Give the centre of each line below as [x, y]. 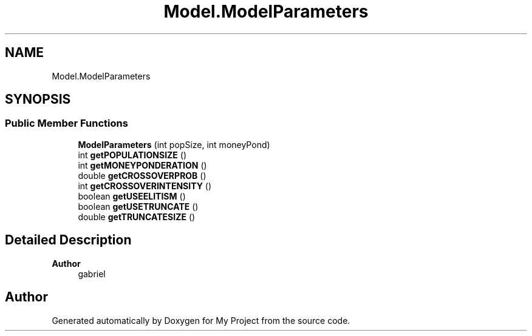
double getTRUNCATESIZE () [137, 217]
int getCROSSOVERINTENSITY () [145, 186]
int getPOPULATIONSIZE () [132, 155]
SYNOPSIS [38, 99]
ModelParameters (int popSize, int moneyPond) [174, 144]
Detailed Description [68, 240]
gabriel [92, 274]
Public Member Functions [66, 123]
